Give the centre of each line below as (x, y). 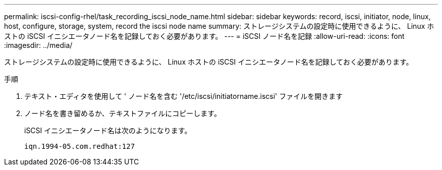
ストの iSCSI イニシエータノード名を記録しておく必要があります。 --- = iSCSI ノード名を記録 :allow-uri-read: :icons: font (204, 36)
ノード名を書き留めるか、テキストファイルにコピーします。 (123, 113)
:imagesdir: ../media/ (38, 45)
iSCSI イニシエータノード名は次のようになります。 (108, 130)
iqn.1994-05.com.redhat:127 (80, 146)
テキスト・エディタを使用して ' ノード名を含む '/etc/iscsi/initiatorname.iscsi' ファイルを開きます (184, 96)
